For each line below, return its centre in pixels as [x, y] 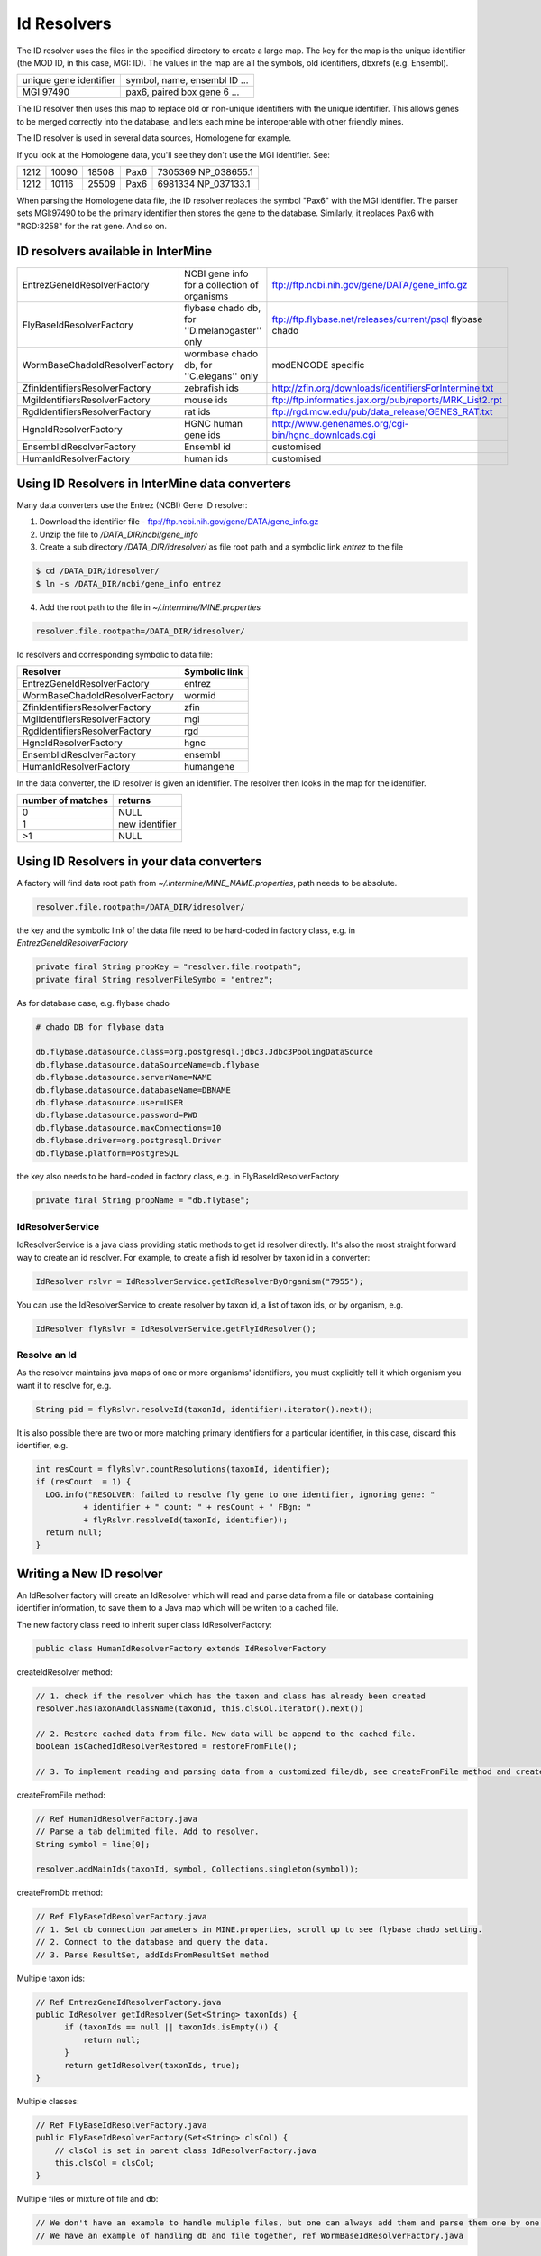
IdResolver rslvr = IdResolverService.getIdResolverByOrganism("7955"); [200, 1281]
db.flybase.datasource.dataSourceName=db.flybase [147, 1064]
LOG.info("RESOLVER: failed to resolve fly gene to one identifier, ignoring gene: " [240, 1494]
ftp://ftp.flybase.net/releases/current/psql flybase [377, 319]
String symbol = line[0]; [93, 1844]
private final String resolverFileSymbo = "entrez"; [155, 980]
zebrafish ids [211, 388]
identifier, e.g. [42, 1446]
